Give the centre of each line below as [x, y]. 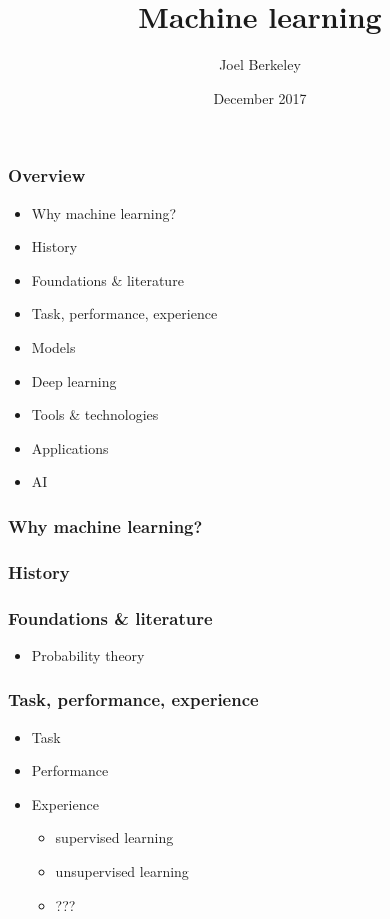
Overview [47, 175]
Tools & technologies [95, 414]
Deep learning [74, 380]
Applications [70, 447]
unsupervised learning [122, 871]
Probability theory [88, 654]
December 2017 [260, 97]
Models [53, 346]
